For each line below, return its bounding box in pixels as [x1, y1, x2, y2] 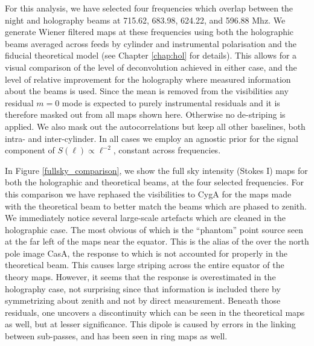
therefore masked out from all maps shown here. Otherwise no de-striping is [5, 108, 286, 121]
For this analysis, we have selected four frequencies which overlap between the [5, 2, 293, 14]
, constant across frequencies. [113, 144, 221, 156]
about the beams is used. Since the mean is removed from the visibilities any [5, 85, 289, 97]
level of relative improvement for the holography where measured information [5, 72, 291, 85]
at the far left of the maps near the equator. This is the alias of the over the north [5, 235, 309, 248]
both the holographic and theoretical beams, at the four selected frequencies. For [5, 176, 304, 188]
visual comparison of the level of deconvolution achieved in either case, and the [5, 60, 297, 73]
